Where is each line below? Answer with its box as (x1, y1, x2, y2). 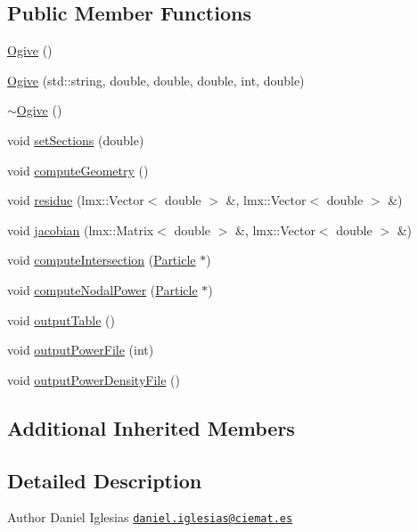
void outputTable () (7, 310, 115, 329)
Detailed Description (7, 466, 202, 494)
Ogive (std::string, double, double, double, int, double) (7, 70, 305, 89)
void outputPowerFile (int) (7, 340, 154, 359)
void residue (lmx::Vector (7, 191, 144, 209)
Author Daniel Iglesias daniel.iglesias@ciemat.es (7, 508, 293, 527)
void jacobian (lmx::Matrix (7, 220, 154, 239)
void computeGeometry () (7, 160, 149, 179)
